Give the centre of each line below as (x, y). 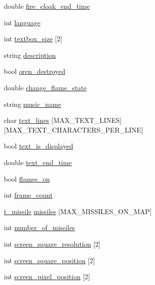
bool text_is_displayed (39, 146)
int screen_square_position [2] (50, 260)
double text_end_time (38, 162)
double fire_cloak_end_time (47, 6)
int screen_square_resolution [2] (52, 243)
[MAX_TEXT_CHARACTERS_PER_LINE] (74, 129)
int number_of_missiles (40, 227)
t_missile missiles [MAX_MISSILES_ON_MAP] (78, 211)
